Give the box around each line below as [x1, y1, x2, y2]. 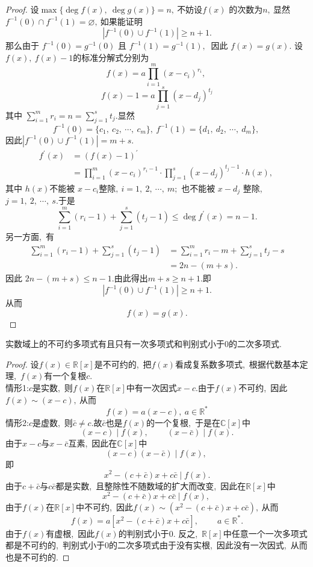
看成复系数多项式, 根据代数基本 [175, 357, 300, 370]
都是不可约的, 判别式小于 [5, 539, 105, 551]
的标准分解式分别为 [73, 51, 149, 63]
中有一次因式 [126, 381, 177, 393]
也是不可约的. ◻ [5, 550, 70, 563]
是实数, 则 [32, 381, 73, 393]
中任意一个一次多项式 [223, 527, 308, 539]
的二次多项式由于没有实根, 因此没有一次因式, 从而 [108, 539, 308, 551]
